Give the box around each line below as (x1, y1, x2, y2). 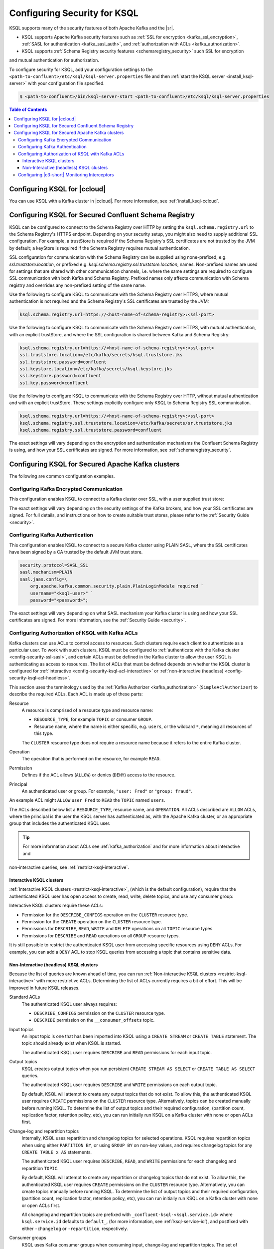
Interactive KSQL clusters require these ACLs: (9, 902, 103, 909)
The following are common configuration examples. (9, 473, 115, 479)
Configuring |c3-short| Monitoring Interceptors (18, 171, 114, 177)
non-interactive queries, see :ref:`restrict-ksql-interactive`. (9, 864, 130, 870)
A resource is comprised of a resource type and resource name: (21, 707, 153, 713)
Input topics (9, 1026, 34, 1032)
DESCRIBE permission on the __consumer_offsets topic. (34, 1017, 155, 1023)
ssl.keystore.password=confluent (19, 373, 102, 379)
